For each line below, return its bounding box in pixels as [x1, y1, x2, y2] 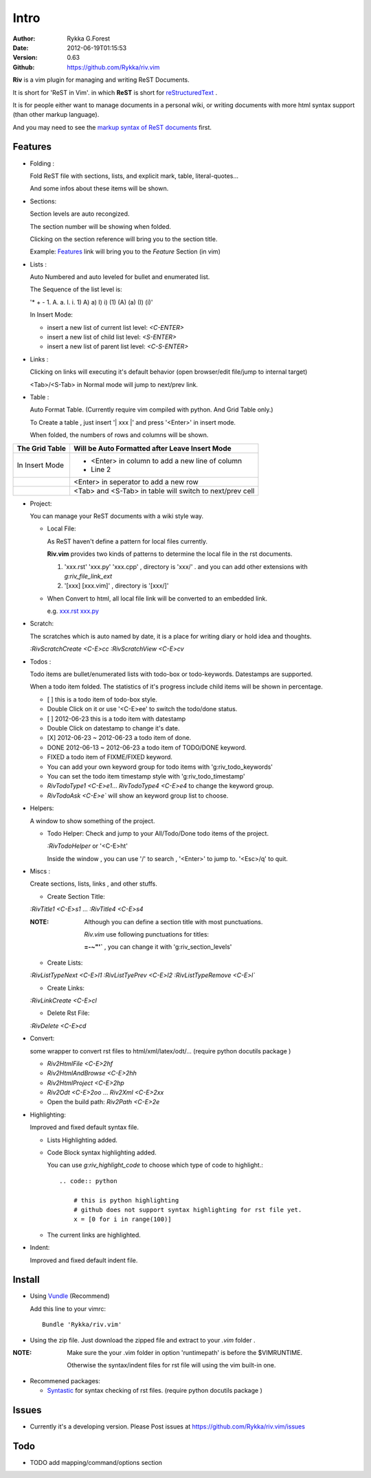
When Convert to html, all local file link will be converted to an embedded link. [47, 594, 268, 603]
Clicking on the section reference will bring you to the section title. [30, 234, 218, 243]
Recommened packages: [30, 1376, 101, 1385]
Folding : [30, 159, 55, 168]
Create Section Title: [47, 892, 106, 900]
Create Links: [47, 983, 85, 992]
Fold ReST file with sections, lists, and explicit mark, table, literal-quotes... [30, 172, 239, 180]
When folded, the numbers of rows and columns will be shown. [30, 431, 209, 439]
